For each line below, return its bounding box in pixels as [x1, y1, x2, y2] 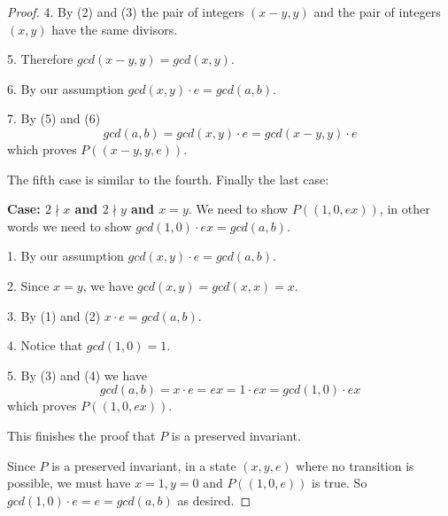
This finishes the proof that [7, 426, 156, 444]
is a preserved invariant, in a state [51, 456, 236, 474]
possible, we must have [7, 473, 131, 492]
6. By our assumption [7, 79, 124, 98]
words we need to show [7, 216, 132, 235]
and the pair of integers [313, 3, 441, 20]
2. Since [7, 276, 50, 294]
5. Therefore [7, 50, 73, 68]
